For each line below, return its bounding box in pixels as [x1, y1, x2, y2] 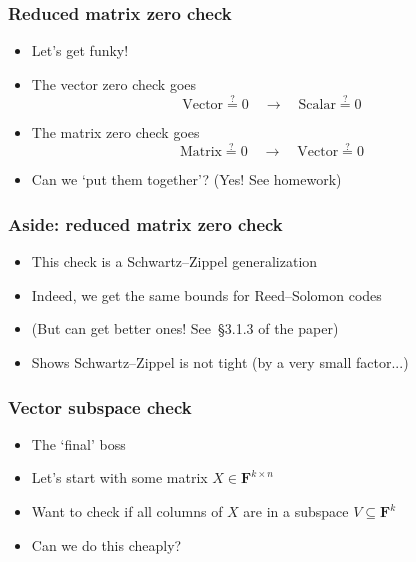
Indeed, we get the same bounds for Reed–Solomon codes [31, 284, 382, 305]
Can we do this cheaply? [31, 534, 182, 555]
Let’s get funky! [31, 40, 129, 61]
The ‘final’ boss [31, 433, 126, 454]
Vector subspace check [8, 394, 192, 419]
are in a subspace [243, 501, 349, 522]
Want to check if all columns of [31, 501, 223, 522]
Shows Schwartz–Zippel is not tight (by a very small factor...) [31, 352, 409, 373]
